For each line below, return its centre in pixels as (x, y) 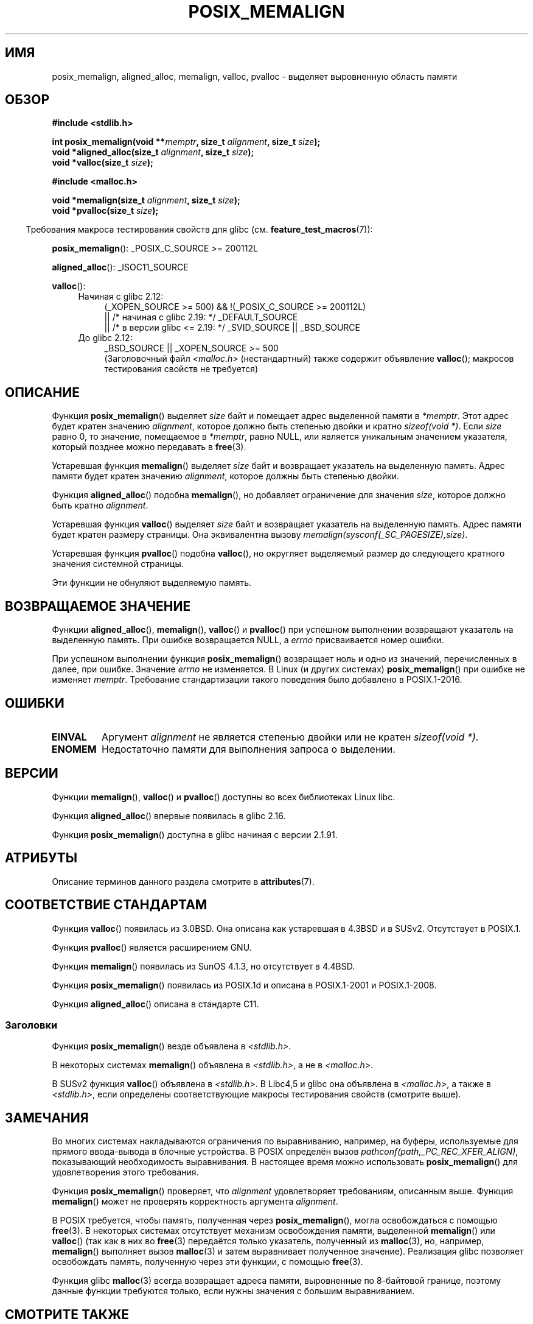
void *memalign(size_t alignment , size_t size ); (146, 200)
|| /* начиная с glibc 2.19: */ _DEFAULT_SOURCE (201, 317)
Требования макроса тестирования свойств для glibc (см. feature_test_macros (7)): (199, 230)
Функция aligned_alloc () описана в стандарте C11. (155, 1004)
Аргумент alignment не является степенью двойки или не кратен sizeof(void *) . (290, 737)
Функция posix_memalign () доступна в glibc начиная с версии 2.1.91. (195, 834)
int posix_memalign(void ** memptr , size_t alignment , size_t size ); (186, 142)
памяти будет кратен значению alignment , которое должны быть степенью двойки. (226, 476)
